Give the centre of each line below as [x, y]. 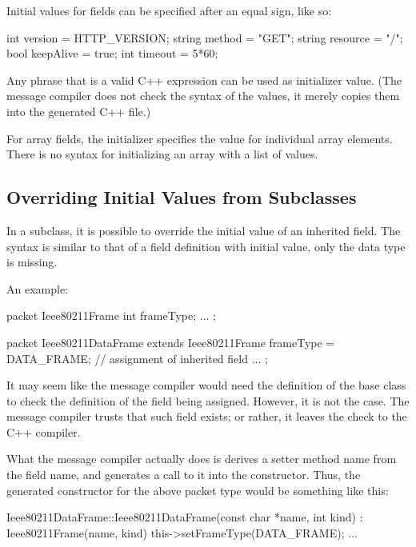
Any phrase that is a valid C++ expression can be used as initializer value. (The [204, 80]
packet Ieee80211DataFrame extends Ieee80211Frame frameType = [171, 342]
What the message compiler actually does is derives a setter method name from [202, 459]
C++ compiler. [44, 431]
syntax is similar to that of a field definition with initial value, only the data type [206, 246]
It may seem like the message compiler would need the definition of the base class [206, 385]
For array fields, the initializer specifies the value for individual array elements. [200, 138]
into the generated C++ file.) [79, 111]
